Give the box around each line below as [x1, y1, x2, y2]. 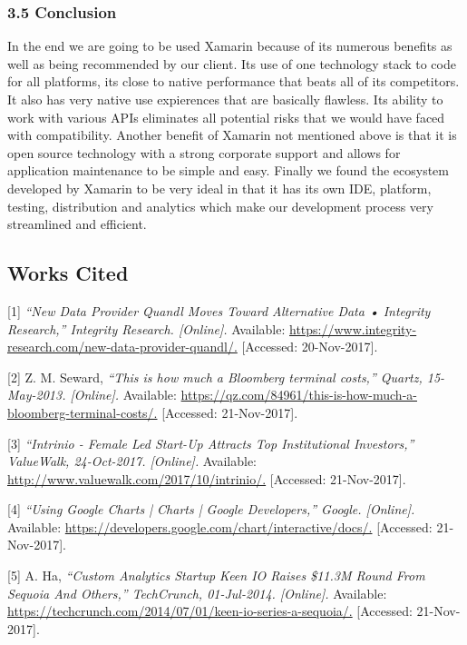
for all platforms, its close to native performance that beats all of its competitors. [7, 72, 460, 91]
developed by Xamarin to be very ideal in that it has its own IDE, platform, [7, 178, 432, 197]
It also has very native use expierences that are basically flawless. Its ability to [7, 90, 443, 108]
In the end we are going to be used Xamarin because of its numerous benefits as [7, 36, 452, 55]
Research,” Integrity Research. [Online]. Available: [7, 319, 286, 338]
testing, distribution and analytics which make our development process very [7, 196, 433, 215]
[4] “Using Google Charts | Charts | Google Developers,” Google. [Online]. [7, 500, 415, 519]
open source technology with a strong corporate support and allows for [7, 143, 401, 162]
